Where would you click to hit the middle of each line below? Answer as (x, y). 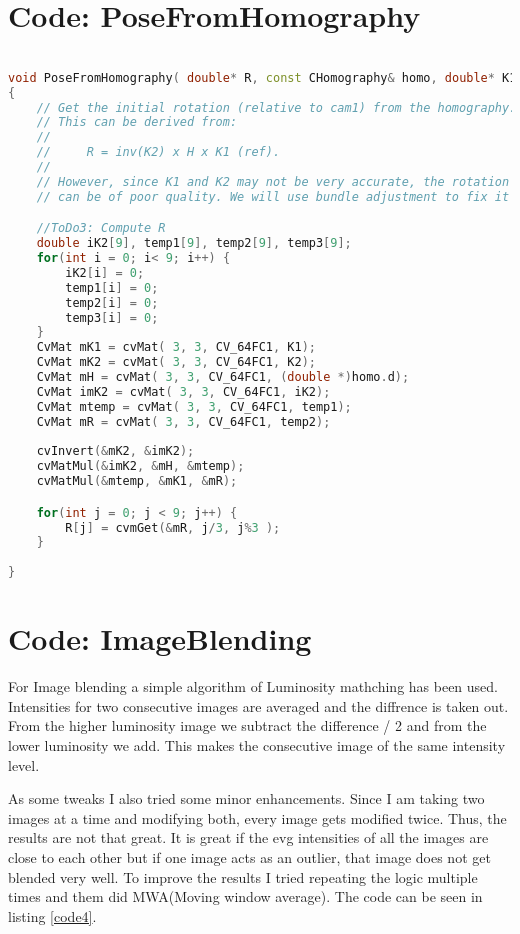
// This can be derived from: (137, 122)
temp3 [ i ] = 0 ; (112, 317)
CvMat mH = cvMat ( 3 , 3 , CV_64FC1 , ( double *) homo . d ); (223, 377)
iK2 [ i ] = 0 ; (105, 272)
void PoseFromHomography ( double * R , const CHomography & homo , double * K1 (262, 77)
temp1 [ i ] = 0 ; (112, 287)
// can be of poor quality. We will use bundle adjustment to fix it (273, 196)
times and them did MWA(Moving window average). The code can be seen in (245, 896)
